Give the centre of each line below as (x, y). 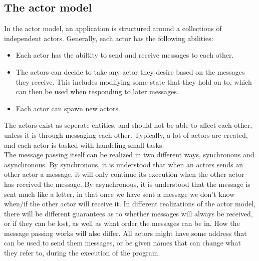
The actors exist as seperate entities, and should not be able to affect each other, (128, 125)
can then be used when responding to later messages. (97, 91)
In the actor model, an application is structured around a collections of (113, 28)
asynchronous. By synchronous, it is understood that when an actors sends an (124, 164)
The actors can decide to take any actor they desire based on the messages (130, 71)
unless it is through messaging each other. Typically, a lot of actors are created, (126, 135)
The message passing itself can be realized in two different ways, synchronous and (129, 155)
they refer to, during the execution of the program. (82, 253)
